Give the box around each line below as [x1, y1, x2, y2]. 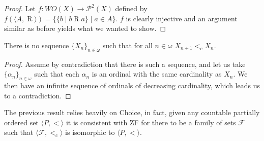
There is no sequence [4, 40, 69, 50]
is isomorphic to [65, 127, 115, 137]
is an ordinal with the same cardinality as [92, 68, 222, 79]
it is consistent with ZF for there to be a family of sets [66, 117, 236, 127]
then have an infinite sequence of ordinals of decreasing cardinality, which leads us [4, 80, 260, 90]
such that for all [102, 40, 153, 50]
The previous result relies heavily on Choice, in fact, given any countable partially [4, 107, 260, 118]
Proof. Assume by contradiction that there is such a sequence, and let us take [4, 58, 246, 69]
